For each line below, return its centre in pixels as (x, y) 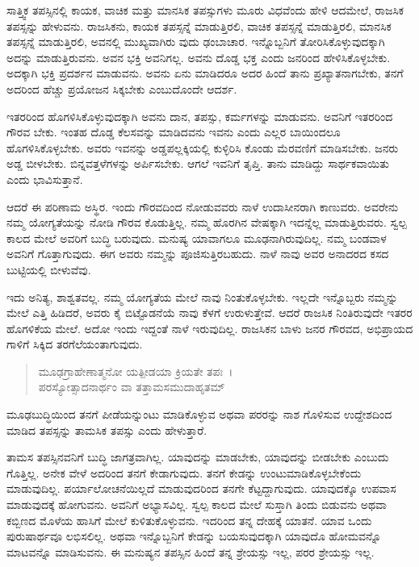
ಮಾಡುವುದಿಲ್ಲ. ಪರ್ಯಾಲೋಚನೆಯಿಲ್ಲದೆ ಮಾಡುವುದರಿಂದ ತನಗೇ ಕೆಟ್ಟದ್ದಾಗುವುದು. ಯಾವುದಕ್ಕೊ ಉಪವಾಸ (201, 488)
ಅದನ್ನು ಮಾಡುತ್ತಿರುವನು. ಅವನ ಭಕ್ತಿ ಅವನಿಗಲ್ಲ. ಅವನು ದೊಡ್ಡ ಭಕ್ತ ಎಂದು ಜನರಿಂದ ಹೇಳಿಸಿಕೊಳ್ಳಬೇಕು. (199, 57)
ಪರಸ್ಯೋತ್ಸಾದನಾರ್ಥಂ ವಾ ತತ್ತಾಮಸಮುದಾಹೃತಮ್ (132, 387)
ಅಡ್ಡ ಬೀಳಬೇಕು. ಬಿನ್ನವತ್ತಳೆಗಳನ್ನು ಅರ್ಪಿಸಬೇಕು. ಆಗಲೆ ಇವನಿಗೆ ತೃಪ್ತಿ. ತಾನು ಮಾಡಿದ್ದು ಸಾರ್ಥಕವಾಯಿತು (198, 163)
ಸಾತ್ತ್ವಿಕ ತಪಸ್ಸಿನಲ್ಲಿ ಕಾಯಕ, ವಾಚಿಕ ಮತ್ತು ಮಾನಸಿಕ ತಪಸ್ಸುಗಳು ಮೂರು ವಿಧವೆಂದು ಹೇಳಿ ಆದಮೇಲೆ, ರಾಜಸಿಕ (205, 10)
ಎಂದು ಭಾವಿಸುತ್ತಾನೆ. (45, 179)
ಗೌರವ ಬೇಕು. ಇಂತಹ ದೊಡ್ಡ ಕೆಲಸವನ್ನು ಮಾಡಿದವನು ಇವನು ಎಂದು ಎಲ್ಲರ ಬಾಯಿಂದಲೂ (174, 132)
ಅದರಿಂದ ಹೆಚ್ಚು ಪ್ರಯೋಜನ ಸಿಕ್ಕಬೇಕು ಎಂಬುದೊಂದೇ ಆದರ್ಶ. (122, 88)
